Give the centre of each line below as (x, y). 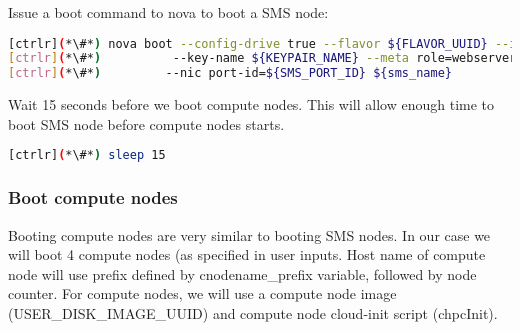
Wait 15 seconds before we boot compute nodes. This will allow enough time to (251, 104)
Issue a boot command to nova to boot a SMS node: (168, 12)
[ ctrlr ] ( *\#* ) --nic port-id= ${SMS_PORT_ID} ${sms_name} (230, 73)
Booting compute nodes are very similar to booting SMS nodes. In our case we (249, 234)
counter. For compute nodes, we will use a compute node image (202, 293)
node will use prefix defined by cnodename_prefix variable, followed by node (242, 273)
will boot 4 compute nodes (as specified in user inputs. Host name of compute (247, 254)
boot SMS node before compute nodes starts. (146, 123)
